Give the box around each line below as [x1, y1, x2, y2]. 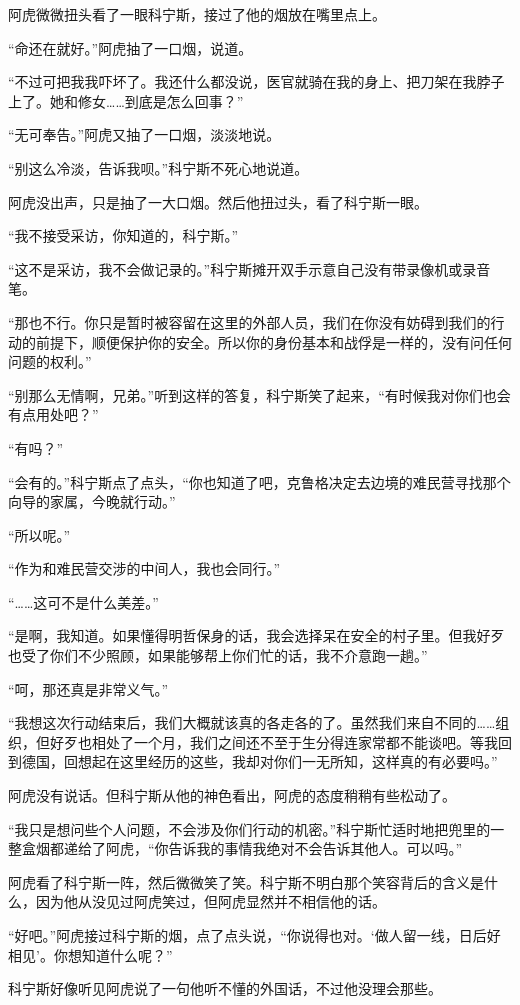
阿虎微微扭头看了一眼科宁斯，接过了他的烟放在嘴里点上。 [8, 4, 386, 24]
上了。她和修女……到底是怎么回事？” [8, 90, 244, 111]
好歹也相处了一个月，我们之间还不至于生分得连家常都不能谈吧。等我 [49, 731, 498, 752]
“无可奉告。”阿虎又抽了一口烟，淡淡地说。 [8, 124, 281, 145]
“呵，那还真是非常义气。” [8, 678, 169, 699]
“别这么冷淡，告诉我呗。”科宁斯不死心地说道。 [8, 157, 309, 178]
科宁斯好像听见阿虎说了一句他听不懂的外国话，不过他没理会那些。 [8, 978, 442, 999]
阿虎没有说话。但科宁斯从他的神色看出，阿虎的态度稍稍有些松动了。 [8, 785, 456, 806]
